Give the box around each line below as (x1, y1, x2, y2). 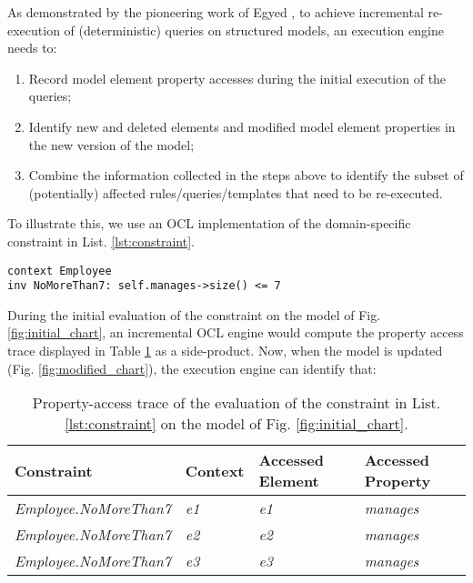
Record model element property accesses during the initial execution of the (28, 68, 447, 87)
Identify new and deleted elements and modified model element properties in (28, 116, 456, 136)
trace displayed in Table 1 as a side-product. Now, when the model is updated (7, 341, 443, 360)
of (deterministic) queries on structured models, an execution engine (64, 20, 444, 39)
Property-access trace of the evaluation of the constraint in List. (32, 392, 441, 414)
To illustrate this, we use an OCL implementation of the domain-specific (7, 214, 411, 233)
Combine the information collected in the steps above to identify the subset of (28, 166, 464, 185)
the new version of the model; (28, 135, 195, 154)
